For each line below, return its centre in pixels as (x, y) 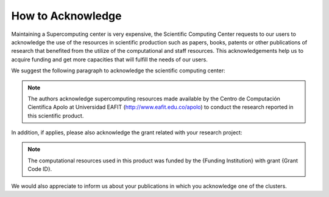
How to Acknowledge (66, 16)
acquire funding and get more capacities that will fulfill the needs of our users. (110, 59)
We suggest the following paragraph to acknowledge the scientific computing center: (118, 71)
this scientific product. (56, 116)
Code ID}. (40, 169)
